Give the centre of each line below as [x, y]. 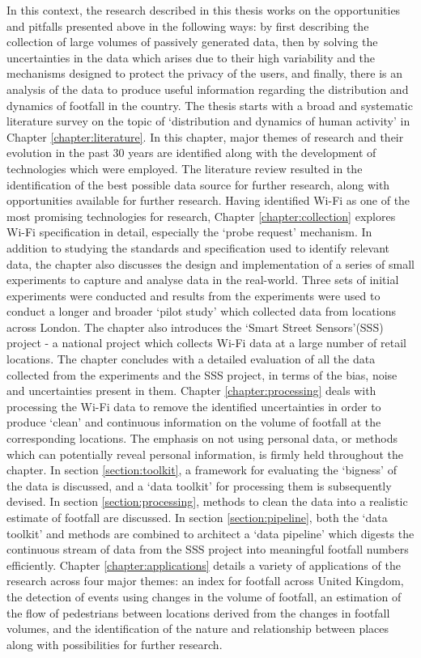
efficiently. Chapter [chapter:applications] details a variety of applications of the [204, 565]
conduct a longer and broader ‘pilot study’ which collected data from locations [202, 311]
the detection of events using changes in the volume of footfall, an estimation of [204, 596]
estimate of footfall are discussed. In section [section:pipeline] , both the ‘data [197, 517]
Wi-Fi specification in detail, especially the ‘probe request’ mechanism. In [189, 232]
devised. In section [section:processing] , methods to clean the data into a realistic [207, 501]
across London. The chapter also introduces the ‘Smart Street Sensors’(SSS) [195, 327]
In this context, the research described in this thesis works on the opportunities [204, 10]
